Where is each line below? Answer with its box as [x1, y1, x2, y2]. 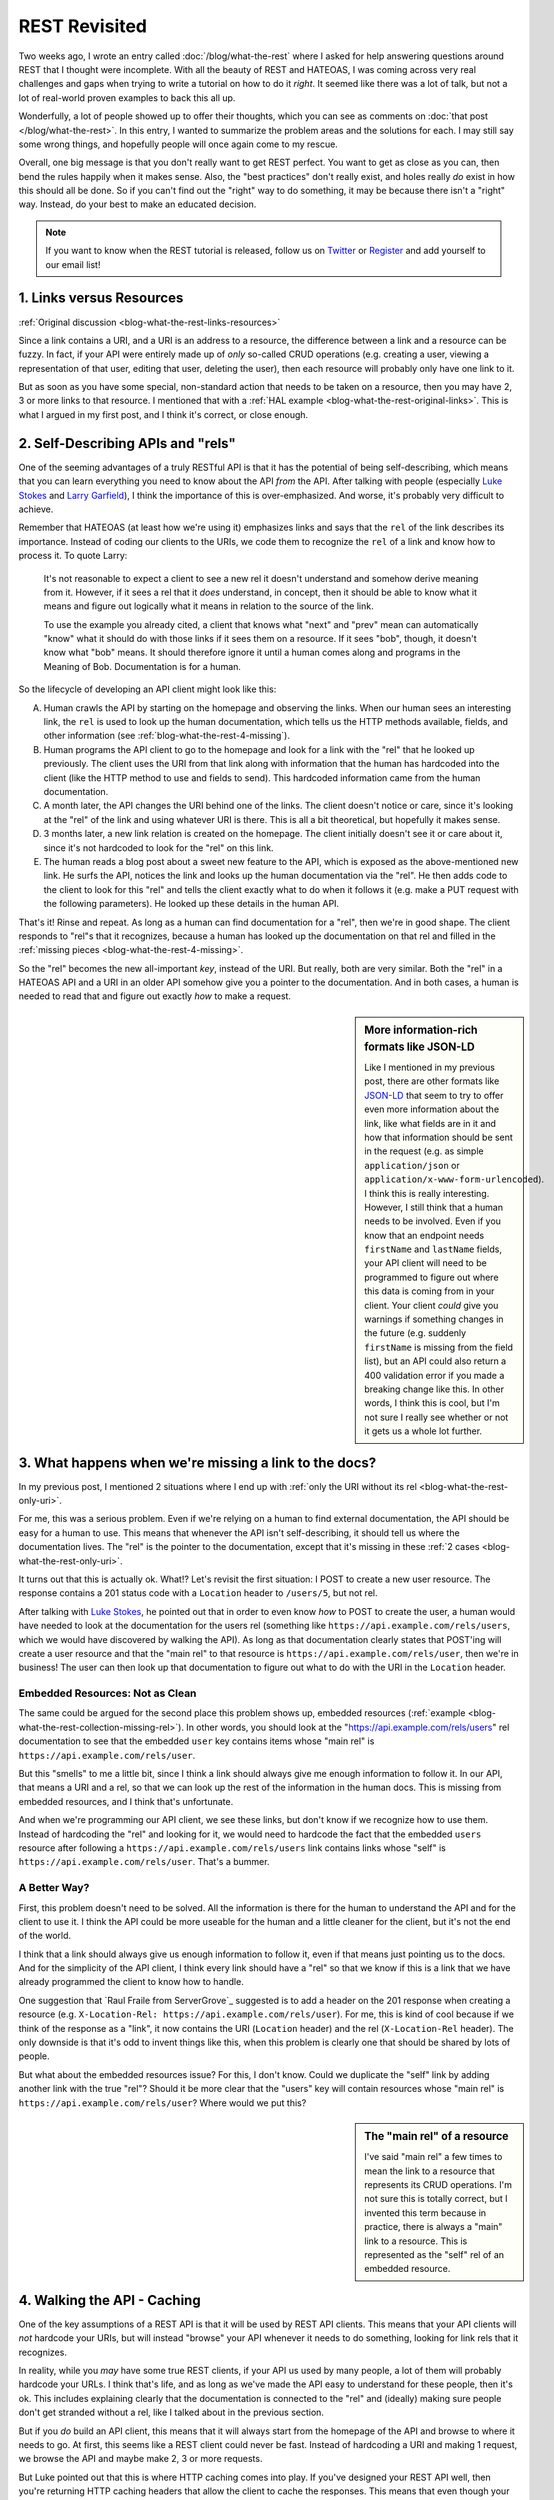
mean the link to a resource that [364, 2165, 495, 2177]
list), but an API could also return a [364, 1355, 507, 1367]
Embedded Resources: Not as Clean [18, 1686, 197, 1700]
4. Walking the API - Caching [18, 2291, 201, 2309]
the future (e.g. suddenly [364, 1327, 467, 1339]
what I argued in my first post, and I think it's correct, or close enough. [18, 408, 309, 420]
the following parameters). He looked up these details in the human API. [43, 898, 340, 910]
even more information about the [364, 1103, 500, 1115]
